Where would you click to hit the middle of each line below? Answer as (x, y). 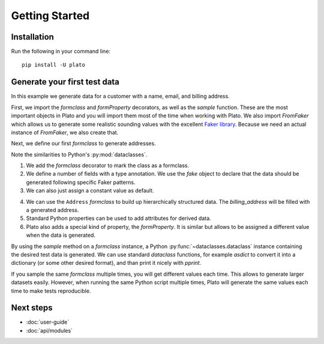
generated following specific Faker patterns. (81, 182)
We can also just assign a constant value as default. (90, 191)
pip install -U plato (53, 65)
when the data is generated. (61, 235)
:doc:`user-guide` (48, 322)
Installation (32, 37)
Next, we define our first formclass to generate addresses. (83, 143)
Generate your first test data (65, 82)
